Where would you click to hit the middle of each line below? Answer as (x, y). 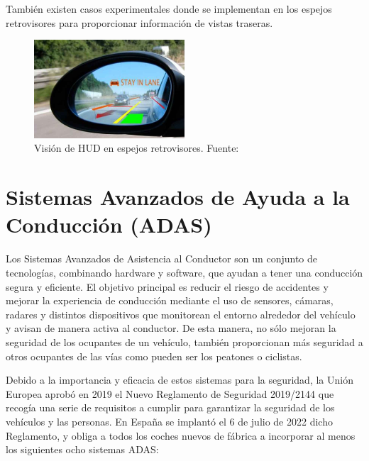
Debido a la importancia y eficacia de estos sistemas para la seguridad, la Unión (180, 380)
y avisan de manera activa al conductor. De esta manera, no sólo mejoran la (171, 328)
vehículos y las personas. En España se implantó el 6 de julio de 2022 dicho (169, 421)
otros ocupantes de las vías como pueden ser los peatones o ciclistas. (154, 356)
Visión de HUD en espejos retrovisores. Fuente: (137, 148)
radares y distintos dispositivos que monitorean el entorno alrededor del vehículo (181, 314)
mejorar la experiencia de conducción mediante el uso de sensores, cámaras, (170, 300)
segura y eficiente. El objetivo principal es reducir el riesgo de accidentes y (167, 286)
